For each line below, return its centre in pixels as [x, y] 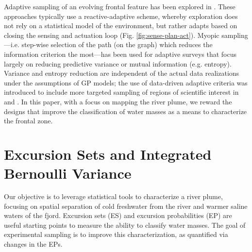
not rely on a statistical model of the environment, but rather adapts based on [121, 25]
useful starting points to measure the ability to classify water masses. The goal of [125, 225]
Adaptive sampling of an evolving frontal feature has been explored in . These [120, 6]
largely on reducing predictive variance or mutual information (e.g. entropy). [118, 63]
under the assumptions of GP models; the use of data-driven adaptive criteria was [126, 82]
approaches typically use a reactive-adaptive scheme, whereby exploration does [121, 16]
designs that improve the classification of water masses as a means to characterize [126, 111]
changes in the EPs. [33, 244]
